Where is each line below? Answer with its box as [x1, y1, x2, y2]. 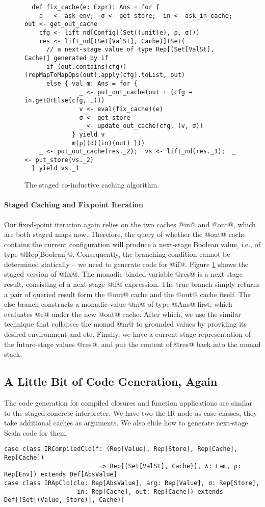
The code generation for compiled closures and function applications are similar [4, 397, 253, 408]
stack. [4, 349, 22, 359]
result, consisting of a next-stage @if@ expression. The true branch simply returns [4, 279, 260, 289]
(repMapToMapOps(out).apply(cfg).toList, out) [24, 71, 185, 79]
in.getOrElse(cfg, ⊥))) [24, 97, 105, 104]
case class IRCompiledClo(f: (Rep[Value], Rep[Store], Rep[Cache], [4, 445, 238, 453]
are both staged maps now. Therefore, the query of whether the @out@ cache [4, 229, 246, 239]
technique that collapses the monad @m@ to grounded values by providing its [4, 318, 247, 329]
